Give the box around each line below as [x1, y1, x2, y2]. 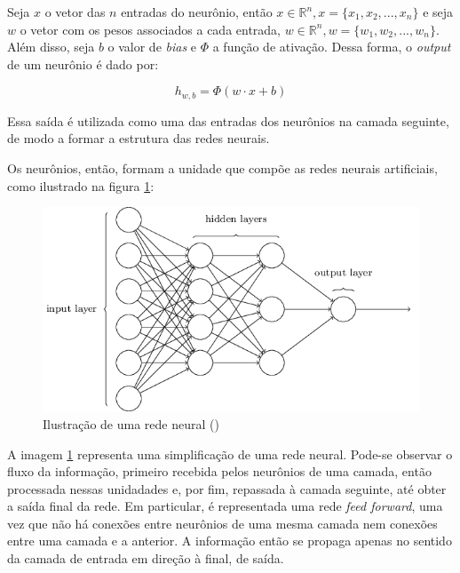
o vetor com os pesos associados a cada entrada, [20, 20, 282, 38]
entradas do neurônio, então [121, 3, 273, 20]
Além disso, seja [7, 37, 95, 56]
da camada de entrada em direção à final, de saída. [7, 549, 284, 568]
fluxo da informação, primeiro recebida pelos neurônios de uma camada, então [7, 462, 432, 481]
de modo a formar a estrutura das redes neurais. [7, 129, 270, 147]
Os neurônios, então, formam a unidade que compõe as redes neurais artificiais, [7, 159, 438, 178]
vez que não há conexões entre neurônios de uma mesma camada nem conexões [7, 513, 438, 532]
